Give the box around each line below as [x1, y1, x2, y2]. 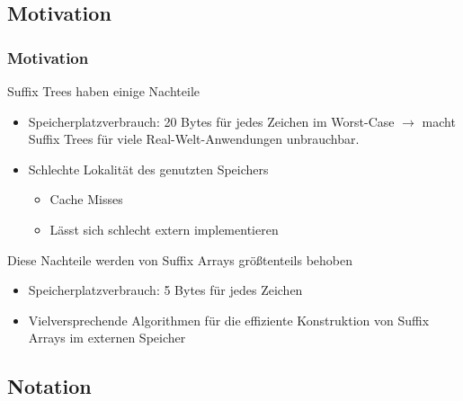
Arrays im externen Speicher [28, 328, 186, 347]
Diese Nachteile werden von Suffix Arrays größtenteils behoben [7, 250, 353, 269]
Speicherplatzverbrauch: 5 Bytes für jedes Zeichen [28, 281, 303, 299]
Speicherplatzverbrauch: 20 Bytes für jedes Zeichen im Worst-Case [28, 111, 395, 130]
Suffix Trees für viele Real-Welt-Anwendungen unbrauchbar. [28, 129, 360, 148]
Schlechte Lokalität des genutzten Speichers [28, 159, 269, 178]
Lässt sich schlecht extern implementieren [49, 219, 279, 238]
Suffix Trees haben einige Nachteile [7, 82, 200, 100]
